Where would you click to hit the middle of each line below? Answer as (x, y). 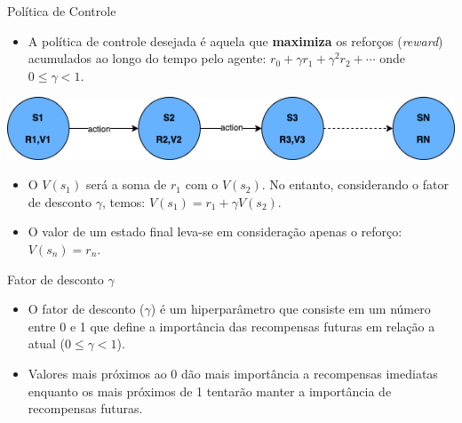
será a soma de (126, 184)
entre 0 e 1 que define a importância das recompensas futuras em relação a (231, 326)
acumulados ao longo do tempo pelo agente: (147, 58)
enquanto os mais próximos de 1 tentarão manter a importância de (210, 391)
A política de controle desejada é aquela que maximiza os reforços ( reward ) (235, 40)
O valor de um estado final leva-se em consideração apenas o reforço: (215, 231)
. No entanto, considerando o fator (355, 184)
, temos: (123, 201)
